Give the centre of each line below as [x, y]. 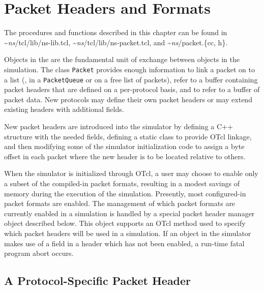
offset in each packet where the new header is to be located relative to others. [125, 156]
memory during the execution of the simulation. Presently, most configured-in [125, 193]
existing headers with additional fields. [64, 109]
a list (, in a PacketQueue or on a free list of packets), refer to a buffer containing [131, 79]
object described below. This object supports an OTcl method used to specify [125, 223]
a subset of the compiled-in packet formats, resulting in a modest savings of [122, 183]
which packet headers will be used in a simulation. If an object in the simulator [128, 233]
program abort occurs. [39, 253]
